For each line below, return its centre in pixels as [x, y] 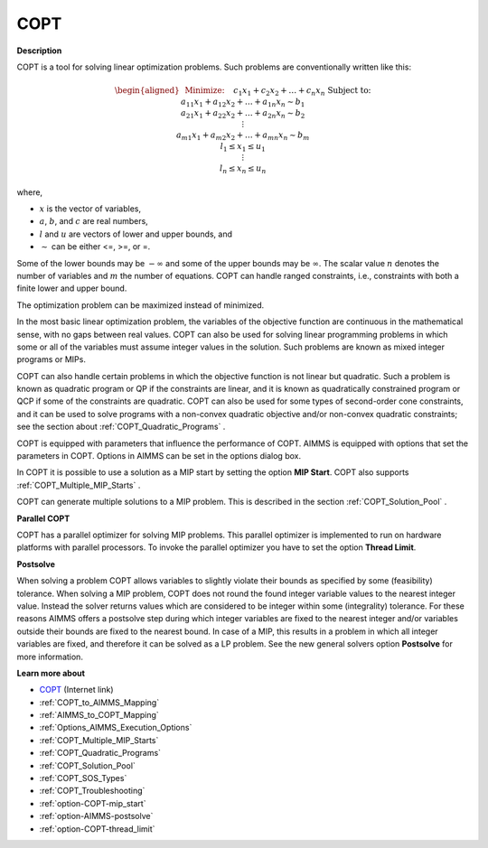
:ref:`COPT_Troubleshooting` [92, 791]
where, [30, 192]
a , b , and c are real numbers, [94, 221]
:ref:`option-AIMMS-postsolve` [96, 816]
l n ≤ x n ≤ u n [243, 169]
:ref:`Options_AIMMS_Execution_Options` [116, 728]
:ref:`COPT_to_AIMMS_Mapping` [99, 702]
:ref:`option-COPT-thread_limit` [97, 829]
